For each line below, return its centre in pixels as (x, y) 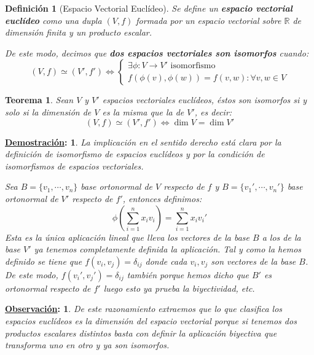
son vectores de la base (253, 261)
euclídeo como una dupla (53, 20)
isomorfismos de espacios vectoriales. (74, 166)
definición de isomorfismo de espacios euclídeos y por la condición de (135, 154)
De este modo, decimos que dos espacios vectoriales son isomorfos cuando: (157, 53)
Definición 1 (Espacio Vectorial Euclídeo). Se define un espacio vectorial (149, 8)
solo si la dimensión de (48, 111)
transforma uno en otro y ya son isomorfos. (87, 345)
